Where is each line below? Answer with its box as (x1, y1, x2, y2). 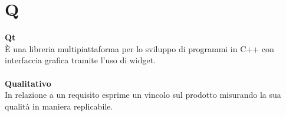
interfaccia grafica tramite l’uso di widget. (5, 54, 156, 66)
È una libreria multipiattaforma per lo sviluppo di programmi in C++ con (5, 42, 274, 54)
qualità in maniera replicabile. (5, 100, 113, 112)
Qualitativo (5, 77, 51, 89)
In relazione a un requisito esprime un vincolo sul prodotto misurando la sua (5, 88, 281, 101)
